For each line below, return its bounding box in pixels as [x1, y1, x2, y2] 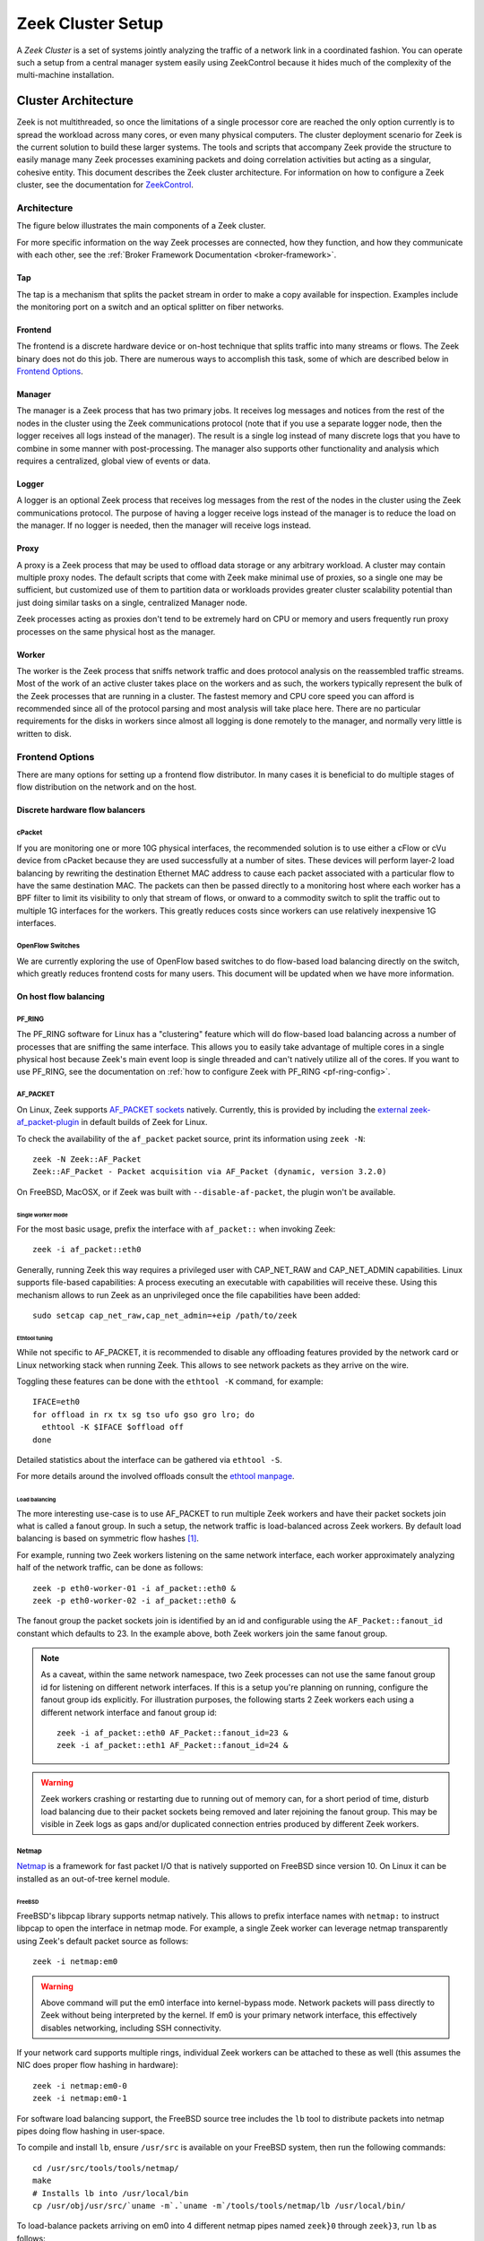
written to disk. [16, 728, 72, 739]
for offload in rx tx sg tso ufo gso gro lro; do [32, 1409, 255, 1420]
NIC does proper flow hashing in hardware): [16, 2060, 178, 2071]
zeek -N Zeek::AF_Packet [32, 1154, 142, 1164]
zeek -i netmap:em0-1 [32, 2093, 127, 2104]
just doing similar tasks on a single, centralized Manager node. [16, 597, 248, 608]
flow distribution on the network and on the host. [16, 782, 197, 792]
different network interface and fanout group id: [40, 1707, 217, 1718]
